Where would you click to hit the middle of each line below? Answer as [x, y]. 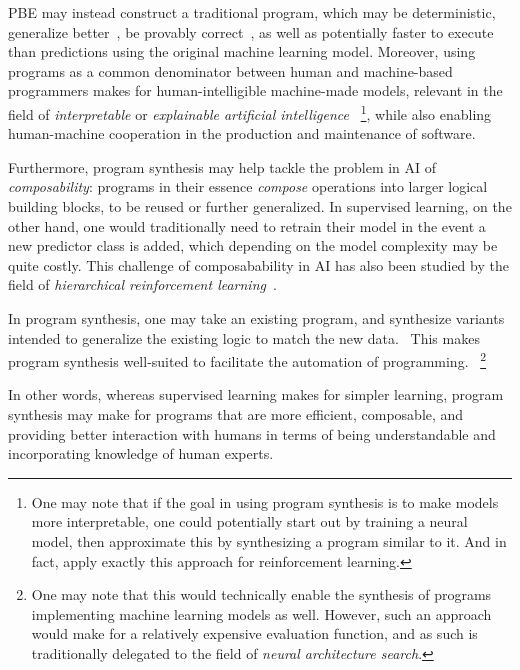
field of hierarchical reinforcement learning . [142, 284]
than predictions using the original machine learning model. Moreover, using [242, 51]
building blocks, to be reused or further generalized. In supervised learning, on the [260, 206]
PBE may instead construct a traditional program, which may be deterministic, [252, 12]
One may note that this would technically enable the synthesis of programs [261, 594]
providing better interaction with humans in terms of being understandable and [252, 433]
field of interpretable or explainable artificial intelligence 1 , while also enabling [250, 112]
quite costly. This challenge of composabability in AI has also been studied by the [258, 264]
